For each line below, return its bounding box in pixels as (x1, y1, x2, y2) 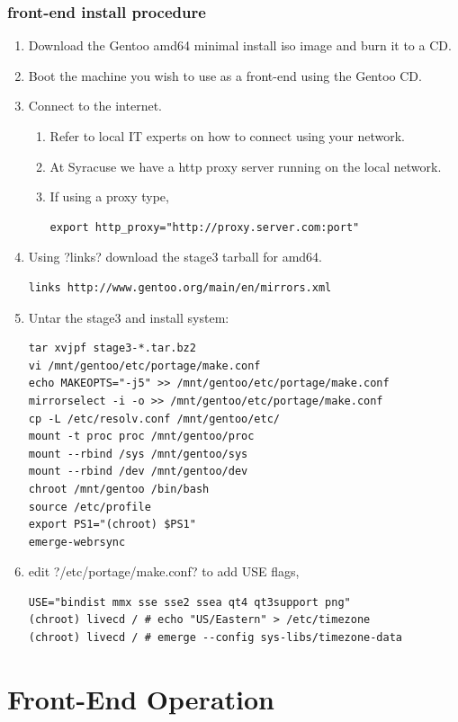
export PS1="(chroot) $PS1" (28, 518, 196, 531)
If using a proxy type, (49, 187, 169, 206)
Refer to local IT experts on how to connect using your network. (49, 127, 406, 145)
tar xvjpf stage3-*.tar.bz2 (28, 342, 196, 355)
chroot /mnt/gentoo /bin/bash (28, 482, 210, 495)
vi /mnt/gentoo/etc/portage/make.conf (28, 359, 261, 372)
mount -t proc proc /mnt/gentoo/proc (28, 430, 255, 443)
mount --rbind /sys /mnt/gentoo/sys (28, 447, 248, 460)
